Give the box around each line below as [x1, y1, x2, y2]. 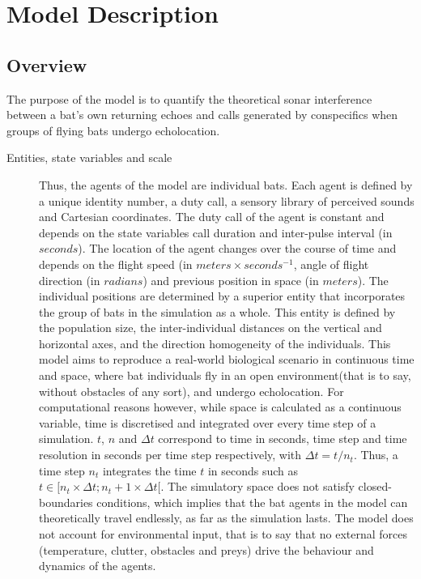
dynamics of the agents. [39, 557, 156, 574]
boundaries [39, 493, 93, 510]
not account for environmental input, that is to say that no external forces [39, 526, 408, 543]
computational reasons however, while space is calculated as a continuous [39, 398, 402, 415]
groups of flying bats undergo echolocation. [6, 121, 220, 138]
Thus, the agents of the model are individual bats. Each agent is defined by [39, 176, 413, 193]
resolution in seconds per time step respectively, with [39, 446, 302, 463]
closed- [358, 478, 392, 495]
